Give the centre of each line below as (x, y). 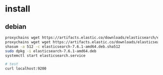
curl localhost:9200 (26, 69)
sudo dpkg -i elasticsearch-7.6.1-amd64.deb (51, 51)
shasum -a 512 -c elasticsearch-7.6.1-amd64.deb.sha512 (63, 47)
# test (12, 64)
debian (16, 27)
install (18, 9)
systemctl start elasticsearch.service (45, 56)
